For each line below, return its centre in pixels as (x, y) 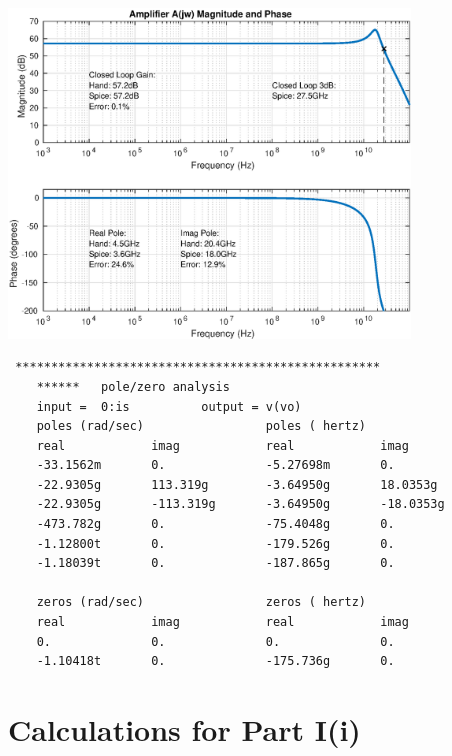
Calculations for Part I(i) (184, 729)
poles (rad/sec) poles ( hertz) (201, 426)
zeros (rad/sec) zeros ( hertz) (201, 602)
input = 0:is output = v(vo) (169, 406)
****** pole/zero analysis (133, 386)
